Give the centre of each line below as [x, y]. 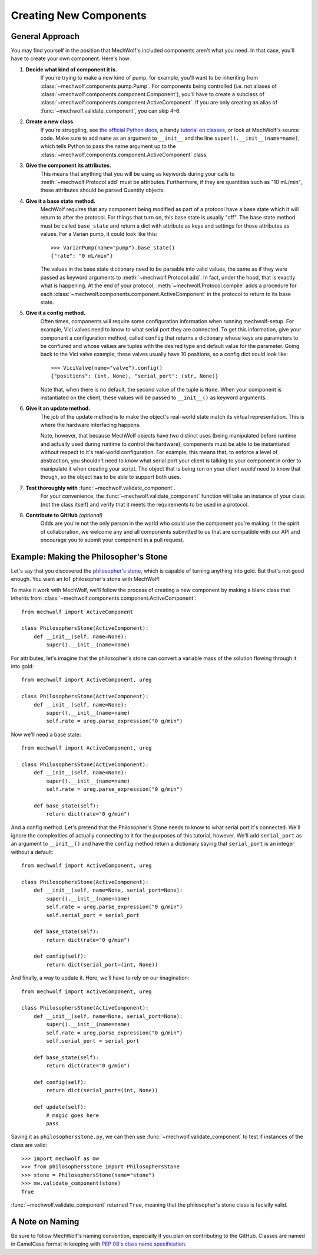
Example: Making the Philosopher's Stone [89, 556]
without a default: [32, 852]
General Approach [45, 36]
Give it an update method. [58, 408]
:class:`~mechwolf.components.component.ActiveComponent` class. [124, 155]
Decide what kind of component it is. [72, 69]
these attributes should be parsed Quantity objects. [103, 190]
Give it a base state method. [61, 201]
